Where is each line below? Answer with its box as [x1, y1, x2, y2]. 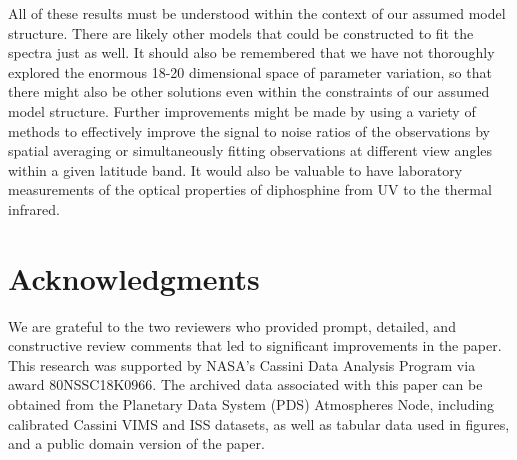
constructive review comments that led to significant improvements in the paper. [8, 335, 502, 356]
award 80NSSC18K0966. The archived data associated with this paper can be [8, 374, 483, 395]
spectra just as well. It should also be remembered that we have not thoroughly [8, 42, 495, 63]
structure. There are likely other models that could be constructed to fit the [8, 22, 474, 43]
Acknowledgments [8, 257, 260, 298]
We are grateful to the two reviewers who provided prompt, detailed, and [8, 315, 456, 336]
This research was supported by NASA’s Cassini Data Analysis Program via [8, 354, 476, 375]
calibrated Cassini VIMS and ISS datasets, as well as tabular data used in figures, [8, 413, 510, 434]
